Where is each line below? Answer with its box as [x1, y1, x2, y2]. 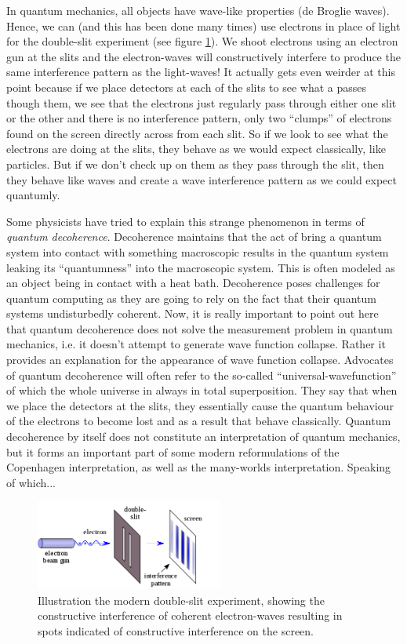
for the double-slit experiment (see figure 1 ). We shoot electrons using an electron [6, 33, 398, 49]
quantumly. [6, 187, 60, 203]
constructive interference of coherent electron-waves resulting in [38, 607, 343, 624]
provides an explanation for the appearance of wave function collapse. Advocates [6, 351, 394, 368]
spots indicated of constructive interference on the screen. [38, 622, 314, 639]
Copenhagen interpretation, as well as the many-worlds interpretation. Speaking [6, 459, 391, 475]
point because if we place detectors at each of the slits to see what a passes [6, 78, 367, 95]
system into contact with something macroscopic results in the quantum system [6, 243, 389, 260]
